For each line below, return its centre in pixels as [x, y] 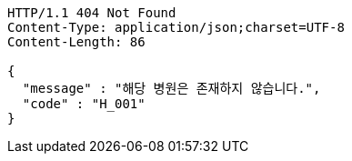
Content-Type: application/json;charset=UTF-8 [176, 27]
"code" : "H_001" [84, 104]
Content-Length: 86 [76, 42]
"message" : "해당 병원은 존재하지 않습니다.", [171, 88]
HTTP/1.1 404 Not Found [92, 13]
